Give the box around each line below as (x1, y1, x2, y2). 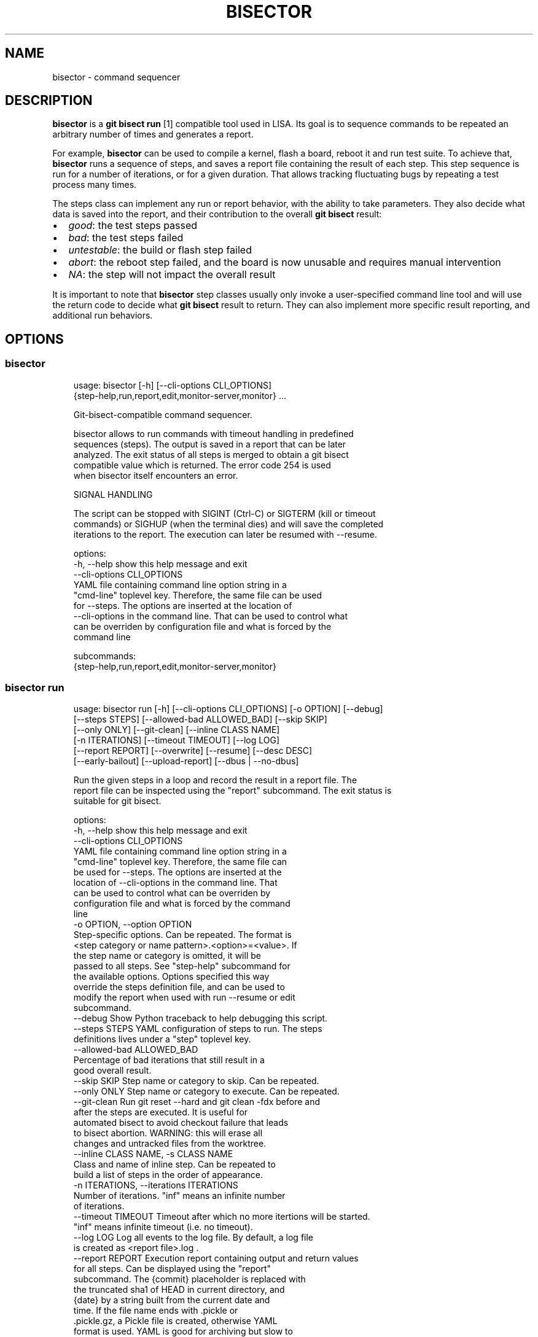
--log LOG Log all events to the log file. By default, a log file (73, 1232, 314, 1243)
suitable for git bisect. (73, 796, 162, 807)
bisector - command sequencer (52, 71, 181, 82)
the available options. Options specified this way (73, 971, 270, 982)
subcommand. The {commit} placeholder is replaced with (73, 1274, 306, 1285)
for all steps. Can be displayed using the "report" (73, 1263, 271, 1274)
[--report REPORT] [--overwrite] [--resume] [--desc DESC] (73, 745, 313, 756)
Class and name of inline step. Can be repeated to (73, 1159, 276, 1170)
